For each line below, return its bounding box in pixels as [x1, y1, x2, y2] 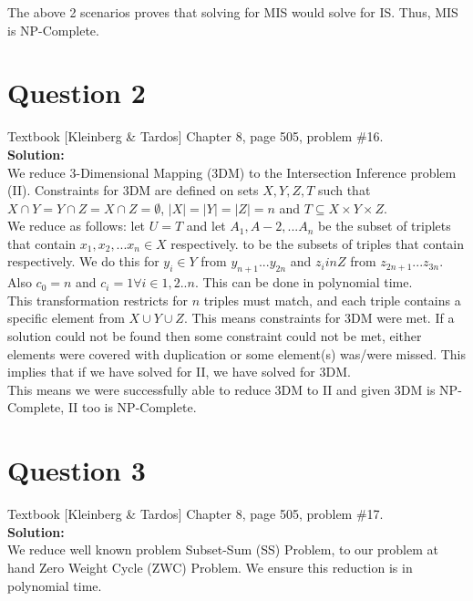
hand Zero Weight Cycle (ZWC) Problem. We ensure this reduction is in [7, 557, 413, 576]
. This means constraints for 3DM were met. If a [183, 308, 455, 327]
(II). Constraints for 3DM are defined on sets [7, 181, 259, 200]
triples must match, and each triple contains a [203, 290, 461, 309]
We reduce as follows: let [7, 216, 146, 235]
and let [186, 216, 226, 235]
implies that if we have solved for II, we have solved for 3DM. [7, 362, 351, 381]
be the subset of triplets [318, 216, 451, 235]
